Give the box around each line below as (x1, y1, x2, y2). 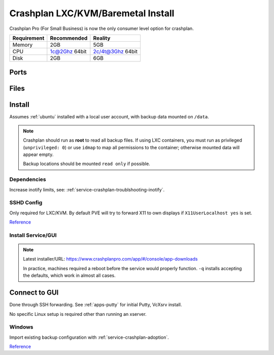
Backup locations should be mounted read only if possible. (23, 160, 151, 167)
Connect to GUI (9, 288, 59, 297)
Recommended (50, 35, 88, 42)
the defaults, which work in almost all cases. (23, 272, 116, 279)
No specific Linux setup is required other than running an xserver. (9, 311, 147, 317)
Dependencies (9, 176, 47, 183)
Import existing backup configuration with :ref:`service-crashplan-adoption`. (9, 334, 169, 340)
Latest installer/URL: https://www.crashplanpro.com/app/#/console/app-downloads (23, 256, 198, 262)
